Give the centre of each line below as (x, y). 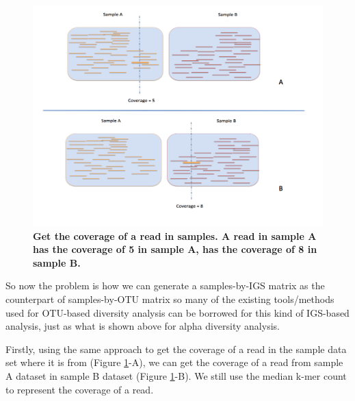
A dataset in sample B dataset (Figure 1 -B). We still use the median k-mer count (176, 375)
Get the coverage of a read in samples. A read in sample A (175, 235)
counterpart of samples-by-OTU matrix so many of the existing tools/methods (170, 299)
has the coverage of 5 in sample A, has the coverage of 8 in (175, 249)
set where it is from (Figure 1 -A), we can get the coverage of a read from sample (174, 362)
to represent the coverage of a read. (80, 389)
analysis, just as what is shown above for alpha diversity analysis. (143, 326)
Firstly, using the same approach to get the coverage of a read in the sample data (176, 349)
